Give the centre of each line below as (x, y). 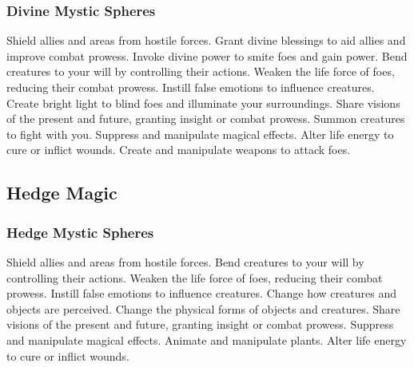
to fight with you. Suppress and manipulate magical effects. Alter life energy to (200, 134)
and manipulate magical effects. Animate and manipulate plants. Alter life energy (207, 339)
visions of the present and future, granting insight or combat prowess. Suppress (200, 324)
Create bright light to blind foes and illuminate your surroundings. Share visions (203, 103)
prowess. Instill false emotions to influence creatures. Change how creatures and (201, 293)
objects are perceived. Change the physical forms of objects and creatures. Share (203, 308)
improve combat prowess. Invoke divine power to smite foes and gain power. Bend (207, 55)
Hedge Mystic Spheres (80, 232)
